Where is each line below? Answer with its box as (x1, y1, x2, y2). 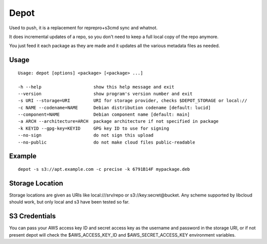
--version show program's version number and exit (18, 91, 193, 97)
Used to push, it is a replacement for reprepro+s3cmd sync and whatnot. (9, 25, 158, 31)
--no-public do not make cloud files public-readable (18, 139, 195, 145)
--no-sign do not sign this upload (18, 133, 154, 138)
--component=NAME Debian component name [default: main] (18, 112, 190, 117)
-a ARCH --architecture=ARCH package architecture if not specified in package (18, 119, 219, 124)
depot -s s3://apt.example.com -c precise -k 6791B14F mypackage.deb (18, 166, 190, 172)
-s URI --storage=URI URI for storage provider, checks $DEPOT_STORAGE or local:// (18, 98, 247, 103)
